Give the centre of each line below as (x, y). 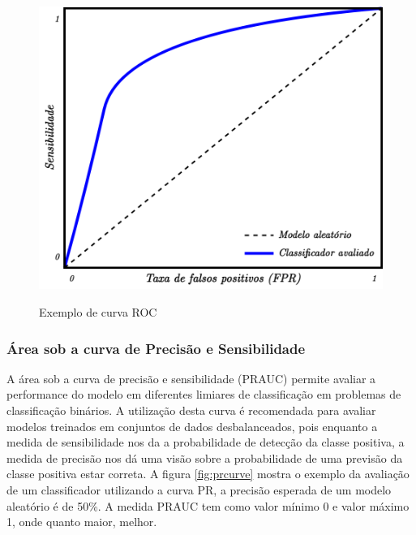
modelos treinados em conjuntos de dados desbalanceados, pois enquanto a (192, 426)
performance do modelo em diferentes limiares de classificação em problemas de (204, 394)
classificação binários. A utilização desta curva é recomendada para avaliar (191, 410)
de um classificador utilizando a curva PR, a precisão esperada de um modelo (199, 490)
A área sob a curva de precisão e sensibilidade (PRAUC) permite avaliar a (191, 378)
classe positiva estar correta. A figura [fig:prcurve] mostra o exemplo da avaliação (208, 474)
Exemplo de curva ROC (98, 312)
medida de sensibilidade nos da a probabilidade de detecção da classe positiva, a (206, 442)
